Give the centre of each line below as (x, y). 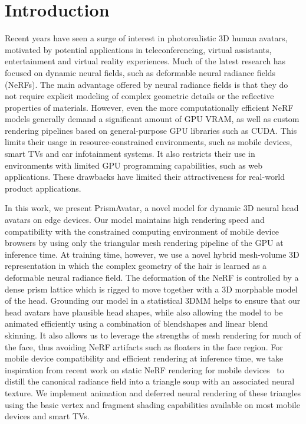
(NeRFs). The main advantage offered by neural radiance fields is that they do (147, 84)
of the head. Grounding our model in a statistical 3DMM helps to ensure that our (153, 300)
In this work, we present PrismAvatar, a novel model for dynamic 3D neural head (152, 208)
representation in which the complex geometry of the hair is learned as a (136, 266)
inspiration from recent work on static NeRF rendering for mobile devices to (144, 369)
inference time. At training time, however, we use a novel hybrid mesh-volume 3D (152, 254)
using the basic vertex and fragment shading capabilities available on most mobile (152, 404)
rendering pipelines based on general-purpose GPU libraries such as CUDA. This (151, 130)
